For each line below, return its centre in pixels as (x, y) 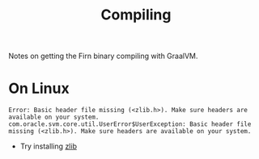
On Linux (39, 88)
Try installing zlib (48, 146)
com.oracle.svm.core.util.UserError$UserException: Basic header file (130, 124)
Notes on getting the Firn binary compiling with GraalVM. (103, 56)
